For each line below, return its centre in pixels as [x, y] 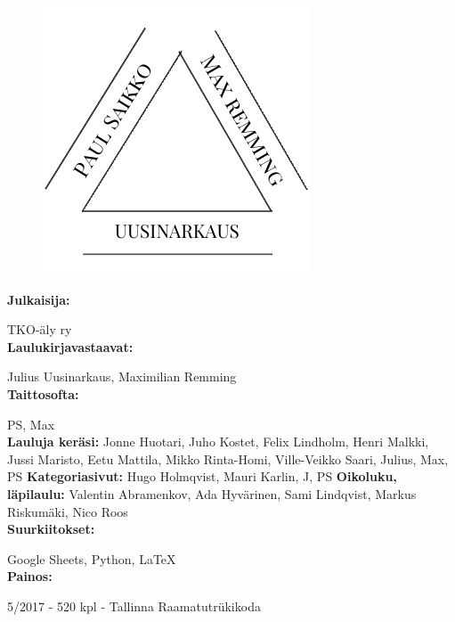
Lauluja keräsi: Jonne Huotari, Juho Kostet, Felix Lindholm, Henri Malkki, [218, 442]
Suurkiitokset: [51, 529]
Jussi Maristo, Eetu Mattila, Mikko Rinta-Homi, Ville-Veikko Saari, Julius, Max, [228, 458]
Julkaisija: [39, 299]
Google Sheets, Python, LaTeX [92, 558]
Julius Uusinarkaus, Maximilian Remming [122, 376]
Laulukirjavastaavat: [70, 346]
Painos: [30, 576]
